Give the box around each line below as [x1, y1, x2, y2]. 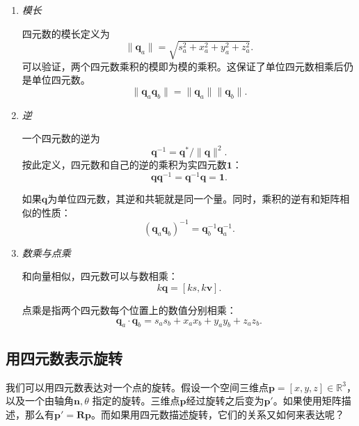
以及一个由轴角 [6, 393, 74, 408]
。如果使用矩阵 [273, 393, 342, 408]
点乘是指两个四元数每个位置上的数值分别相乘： [22, 302, 237, 317]
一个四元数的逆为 [22, 131, 100, 145]
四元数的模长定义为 [22, 26, 110, 40]
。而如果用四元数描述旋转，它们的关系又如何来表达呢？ [91, 407, 345, 421]
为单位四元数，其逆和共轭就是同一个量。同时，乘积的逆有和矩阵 [47, 191, 340, 206]
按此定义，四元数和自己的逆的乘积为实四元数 [22, 157, 227, 172]
